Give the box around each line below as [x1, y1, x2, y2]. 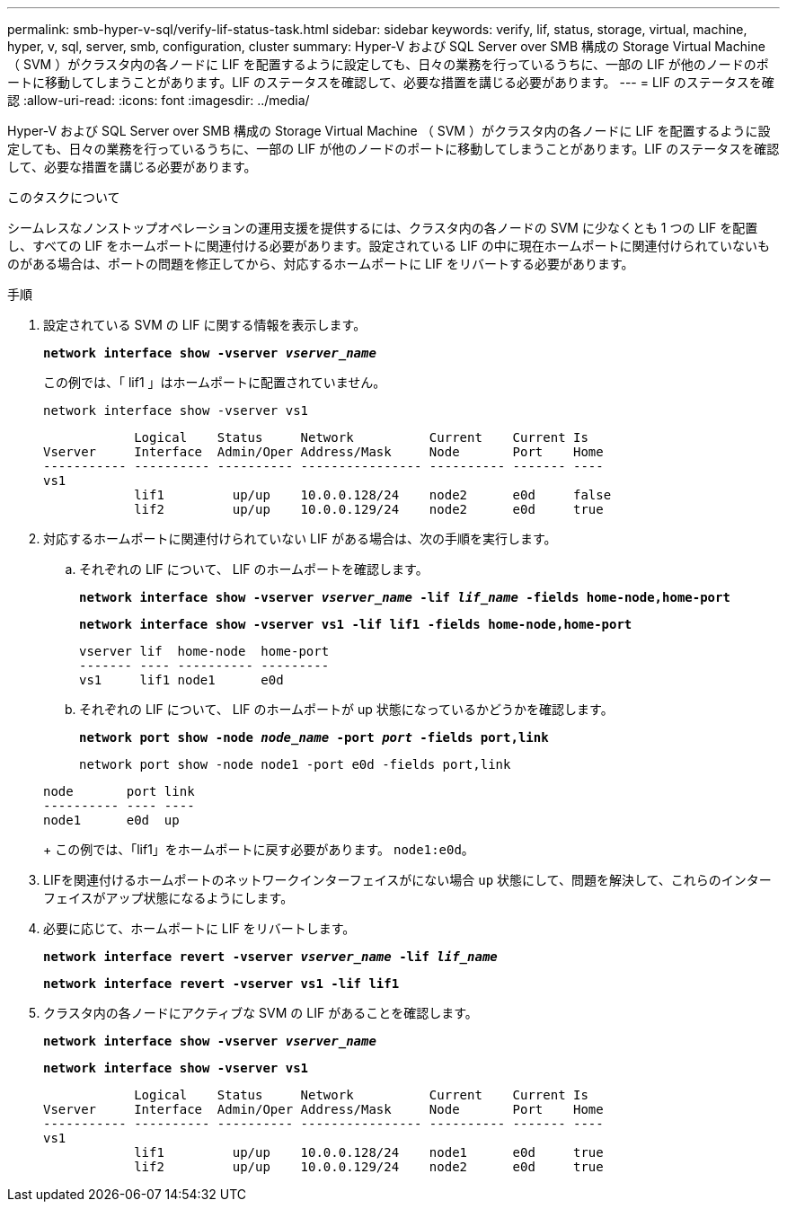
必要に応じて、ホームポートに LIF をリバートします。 [43, 921, 356, 936]
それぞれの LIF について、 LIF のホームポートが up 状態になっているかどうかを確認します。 [79, 702, 614, 717]
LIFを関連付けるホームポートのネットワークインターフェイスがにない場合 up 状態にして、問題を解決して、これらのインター [43, 872, 772, 887]
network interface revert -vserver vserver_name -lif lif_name [43, 949, 498, 964]
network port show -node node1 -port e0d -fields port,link [79, 757, 511, 772]
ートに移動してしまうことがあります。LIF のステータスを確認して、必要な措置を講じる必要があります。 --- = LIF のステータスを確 [7, 75, 774, 90]
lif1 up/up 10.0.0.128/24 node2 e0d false [134, 488, 612, 502]
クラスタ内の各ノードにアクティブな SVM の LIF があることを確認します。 [43, 1005, 478, 1020]
